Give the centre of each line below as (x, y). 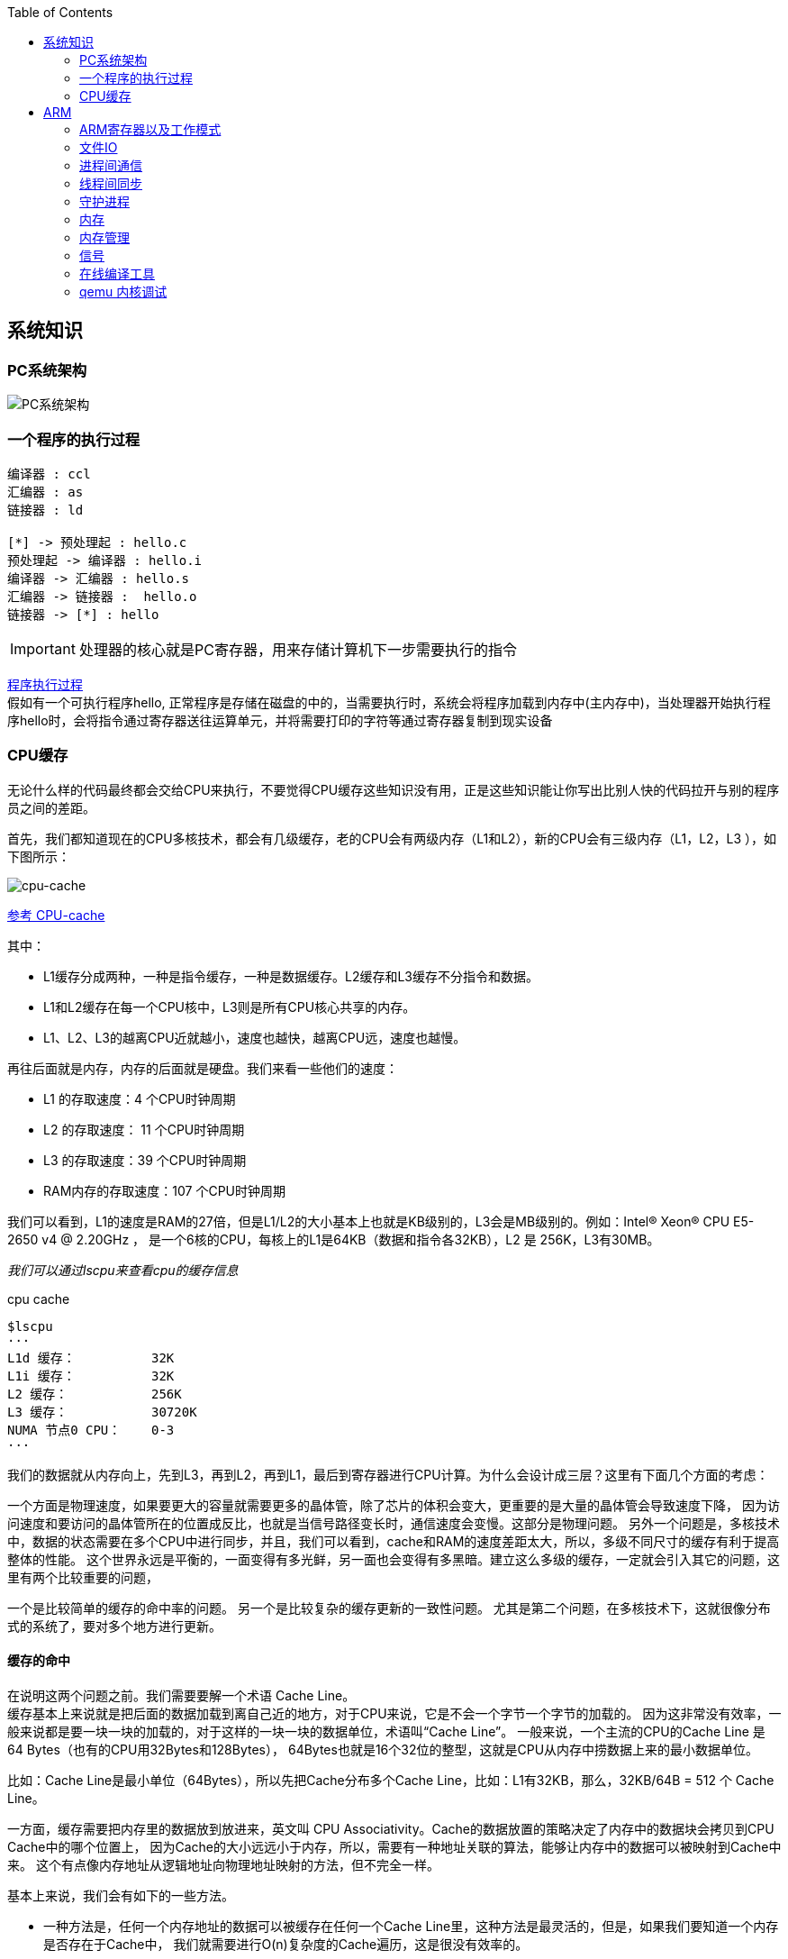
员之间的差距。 (51, 807)
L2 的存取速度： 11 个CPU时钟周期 (144, 1129)
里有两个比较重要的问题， (83, 1577)
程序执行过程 (45, 684)
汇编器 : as (45, 492)
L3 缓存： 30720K (102, 1412)
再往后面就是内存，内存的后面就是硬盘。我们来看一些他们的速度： (203, 1068)
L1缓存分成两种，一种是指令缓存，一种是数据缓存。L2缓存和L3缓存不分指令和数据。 (291, 976)
